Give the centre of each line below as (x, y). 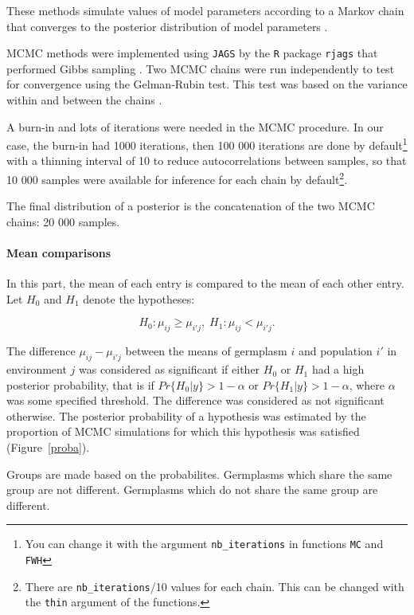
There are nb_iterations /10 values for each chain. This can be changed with (215, 586)
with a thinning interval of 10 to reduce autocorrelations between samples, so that (207, 161)
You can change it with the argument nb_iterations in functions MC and (204, 544)
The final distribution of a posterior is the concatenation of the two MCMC (191, 206)
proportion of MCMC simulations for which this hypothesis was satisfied (183, 431)
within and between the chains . (84, 100)
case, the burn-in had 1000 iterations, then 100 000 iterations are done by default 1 (207, 144)
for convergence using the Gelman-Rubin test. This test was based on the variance (207, 84)
